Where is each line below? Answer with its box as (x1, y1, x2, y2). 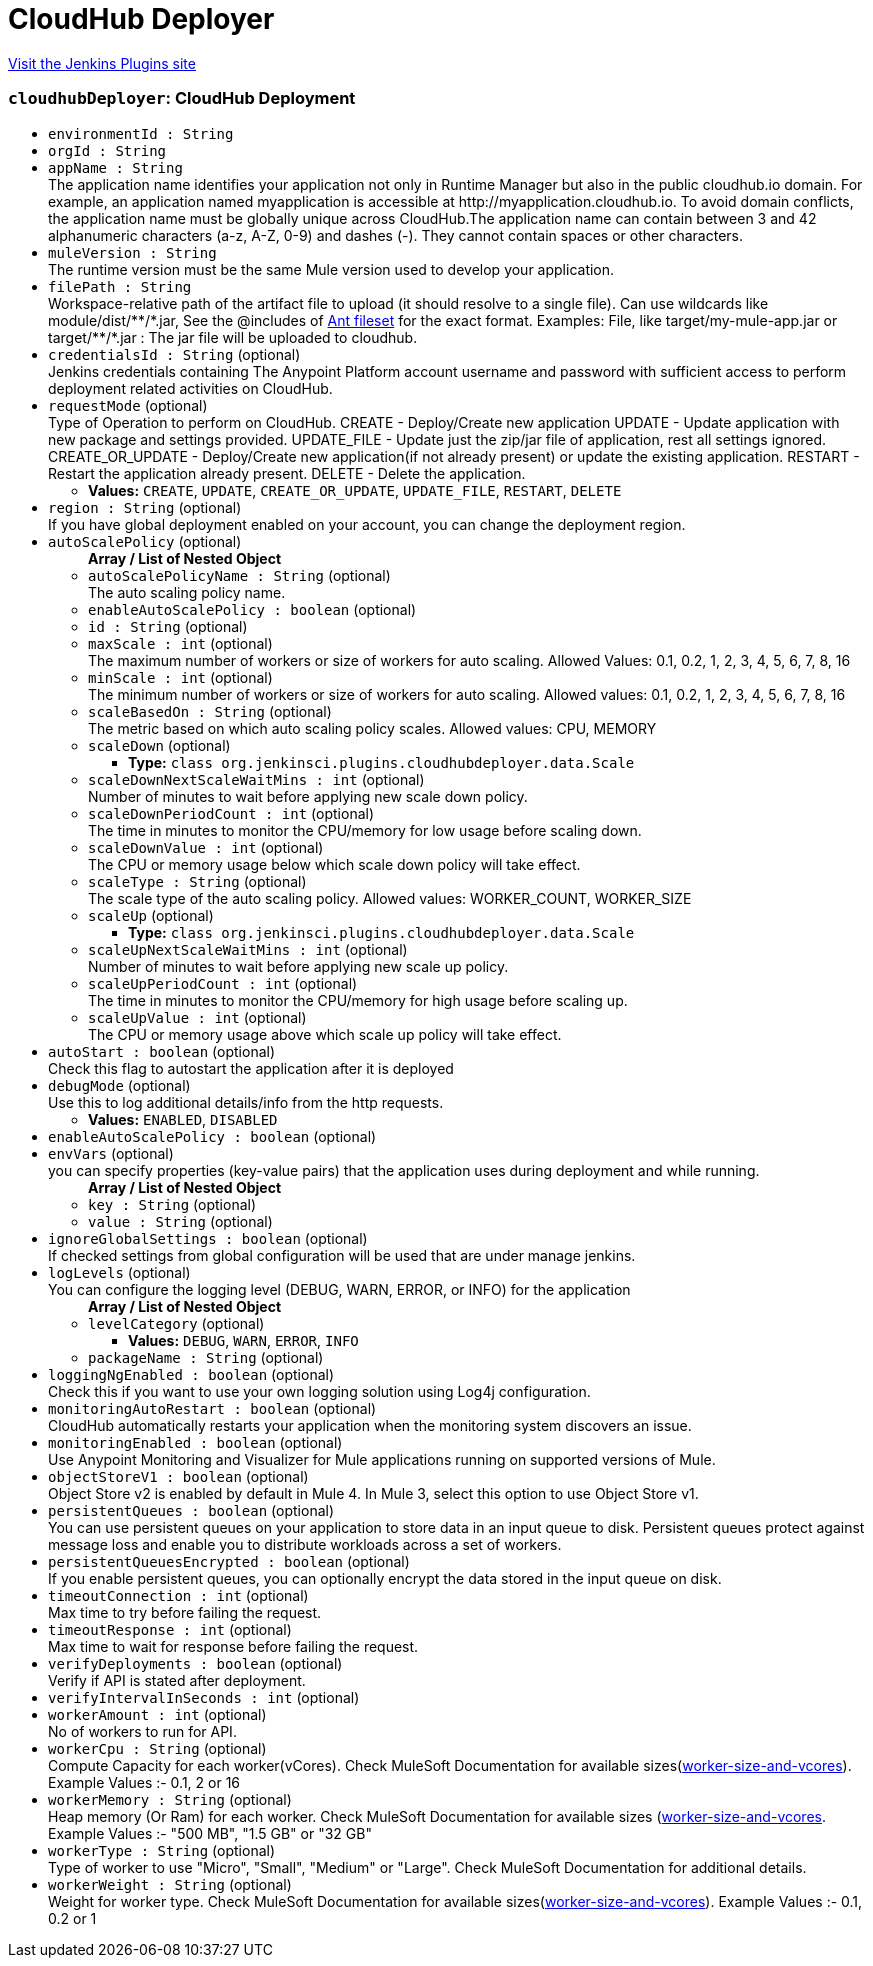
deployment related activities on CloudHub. (48, 379, 333, 397)
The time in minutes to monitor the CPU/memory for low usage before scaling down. (88, 821, 642, 839)
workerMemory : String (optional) (48, 1790, 292, 1808)
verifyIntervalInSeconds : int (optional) (48, 1688, 360, 1706)
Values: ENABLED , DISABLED (88, 1110, 278, 1128)
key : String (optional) (88, 1195, 257, 1213)
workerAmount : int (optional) (48, 1705, 267, 1723)
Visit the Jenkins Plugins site (8, 54, 196, 72)
